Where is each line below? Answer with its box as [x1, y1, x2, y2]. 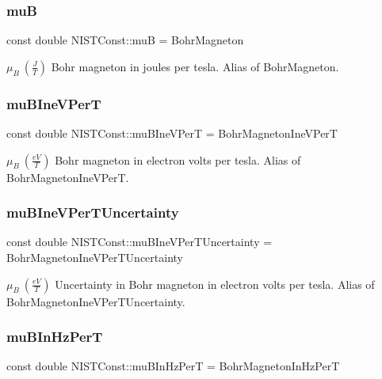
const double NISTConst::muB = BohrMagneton [6, 32, 244, 48]
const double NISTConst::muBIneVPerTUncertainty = [6, 233, 273, 250]
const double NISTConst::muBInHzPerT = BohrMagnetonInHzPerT [6, 358, 340, 374]
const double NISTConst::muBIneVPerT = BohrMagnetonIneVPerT [6, 125, 338, 142]
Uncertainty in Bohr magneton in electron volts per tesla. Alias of [55, 275, 375, 292]
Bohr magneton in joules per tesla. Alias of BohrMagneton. [51, 58, 339, 74]
